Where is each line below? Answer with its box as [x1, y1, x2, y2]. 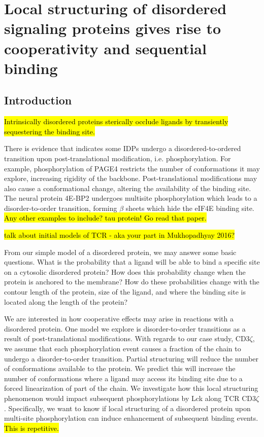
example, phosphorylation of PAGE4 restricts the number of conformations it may [4, 163, 260, 173]
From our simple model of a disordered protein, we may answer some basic [4, 246, 237, 257]
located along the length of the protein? [4, 296, 128, 307]
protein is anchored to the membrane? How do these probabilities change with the [4, 276, 259, 287]
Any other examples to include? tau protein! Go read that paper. [4, 212, 207, 223]
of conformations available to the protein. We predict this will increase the [4, 363, 236, 374]
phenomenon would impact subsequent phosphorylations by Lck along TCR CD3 [4, 392, 256, 403]
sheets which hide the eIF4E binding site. [125, 202, 254, 213]
